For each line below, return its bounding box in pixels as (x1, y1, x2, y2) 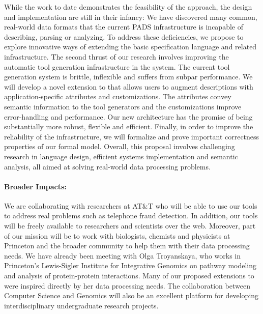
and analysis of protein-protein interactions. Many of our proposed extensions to (4, 270, 254, 281)
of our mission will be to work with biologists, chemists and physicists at (4, 230, 230, 241)
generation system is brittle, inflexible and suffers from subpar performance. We (4, 71, 253, 82)
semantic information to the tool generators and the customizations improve (4, 101, 242, 111)
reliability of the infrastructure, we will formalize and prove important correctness (4, 131, 259, 141)
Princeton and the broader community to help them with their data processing (4, 240, 250, 251)
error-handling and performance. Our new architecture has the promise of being (4, 111, 253, 122)
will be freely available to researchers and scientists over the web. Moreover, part (4, 220, 256, 231)
